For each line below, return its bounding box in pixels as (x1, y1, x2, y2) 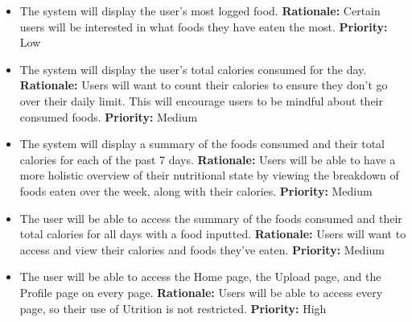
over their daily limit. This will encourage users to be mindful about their (19, 92, 383, 109)
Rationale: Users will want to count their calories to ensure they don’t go (19, 76, 388, 93)
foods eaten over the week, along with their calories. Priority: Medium (19, 182, 373, 199)
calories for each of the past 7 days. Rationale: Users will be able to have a (19, 151, 396, 167)
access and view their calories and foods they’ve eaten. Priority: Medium (19, 241, 385, 258)
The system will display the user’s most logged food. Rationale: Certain (19, 2, 381, 19)
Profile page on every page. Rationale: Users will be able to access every (19, 283, 383, 300)
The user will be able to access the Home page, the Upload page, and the (19, 268, 381, 285)
